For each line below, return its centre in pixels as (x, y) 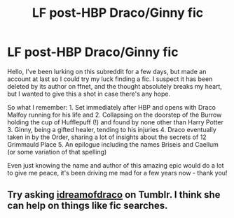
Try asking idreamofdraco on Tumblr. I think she (114, 195)
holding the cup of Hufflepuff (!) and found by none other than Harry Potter (116, 122)
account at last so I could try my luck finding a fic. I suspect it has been (110, 79)
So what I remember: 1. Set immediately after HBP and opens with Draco (111, 107)
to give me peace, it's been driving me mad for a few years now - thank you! (117, 173)
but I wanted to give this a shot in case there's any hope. (89, 94)
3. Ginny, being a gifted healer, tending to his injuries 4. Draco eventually (112, 129)
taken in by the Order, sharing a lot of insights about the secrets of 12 (107, 137)
